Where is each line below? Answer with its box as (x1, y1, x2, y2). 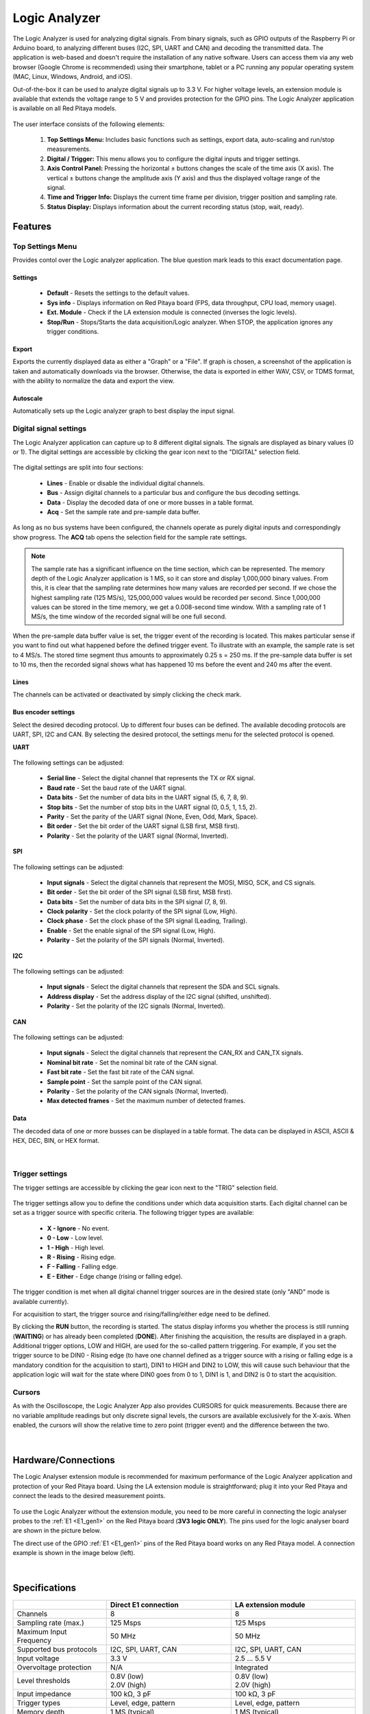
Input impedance (16, 1689, 72, 1698)
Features (12, 220, 51, 232)
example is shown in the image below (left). (12, 1549, 136, 1557)
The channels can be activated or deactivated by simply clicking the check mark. (12, 690, 242, 699)
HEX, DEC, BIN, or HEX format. (12, 1137, 99, 1145)
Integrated (234, 1663, 269, 1672)
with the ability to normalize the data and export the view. (12, 377, 175, 385)
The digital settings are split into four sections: (12, 463, 144, 472)
